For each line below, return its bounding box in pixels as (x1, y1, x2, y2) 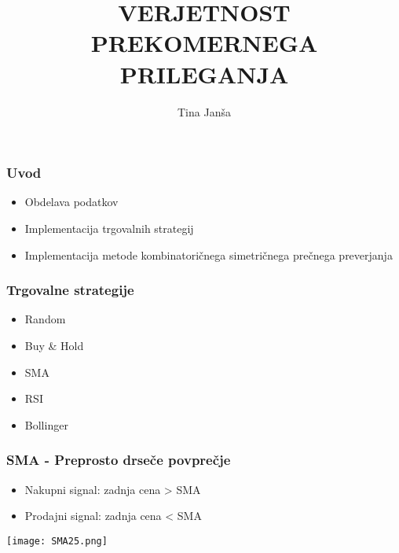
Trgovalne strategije (6, 280, 134, 300)
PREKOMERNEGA (90, 27, 318, 59)
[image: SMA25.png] (6, 535, 108, 547)
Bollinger (24, 416, 68, 433)
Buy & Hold (24, 337, 84, 353)
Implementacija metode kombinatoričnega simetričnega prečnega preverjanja (24, 246, 393, 263)
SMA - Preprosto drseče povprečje (6, 450, 231, 470)
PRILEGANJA (119, 57, 289, 90)
